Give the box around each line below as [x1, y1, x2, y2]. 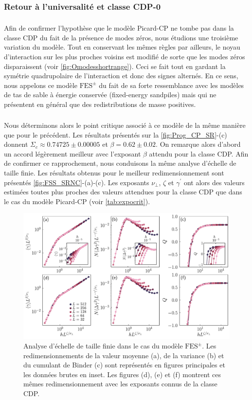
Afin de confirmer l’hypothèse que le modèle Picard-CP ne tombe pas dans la [4, 23, 234, 33]
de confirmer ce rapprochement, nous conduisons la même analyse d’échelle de [4, 158, 236, 168]
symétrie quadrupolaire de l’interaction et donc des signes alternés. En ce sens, [4, 70, 238, 81]
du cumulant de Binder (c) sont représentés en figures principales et [23, 360, 225, 370]
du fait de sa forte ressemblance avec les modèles [99, 80, 244, 90]
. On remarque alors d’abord [156, 139, 241, 149]
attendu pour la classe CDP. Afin [149, 148, 249, 158]
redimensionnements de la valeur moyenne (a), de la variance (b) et [23, 350, 224, 360]
